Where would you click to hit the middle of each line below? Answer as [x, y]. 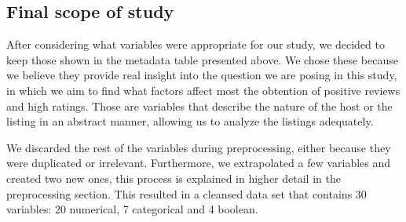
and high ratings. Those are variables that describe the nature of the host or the [199, 106]
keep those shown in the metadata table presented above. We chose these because [202, 59]
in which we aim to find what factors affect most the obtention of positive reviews [203, 90]
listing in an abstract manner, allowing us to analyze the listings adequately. [190, 121]
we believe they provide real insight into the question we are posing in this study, [202, 75]
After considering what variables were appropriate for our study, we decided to [196, 44]
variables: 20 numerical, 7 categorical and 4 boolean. [132, 209]
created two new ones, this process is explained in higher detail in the [174, 178]
